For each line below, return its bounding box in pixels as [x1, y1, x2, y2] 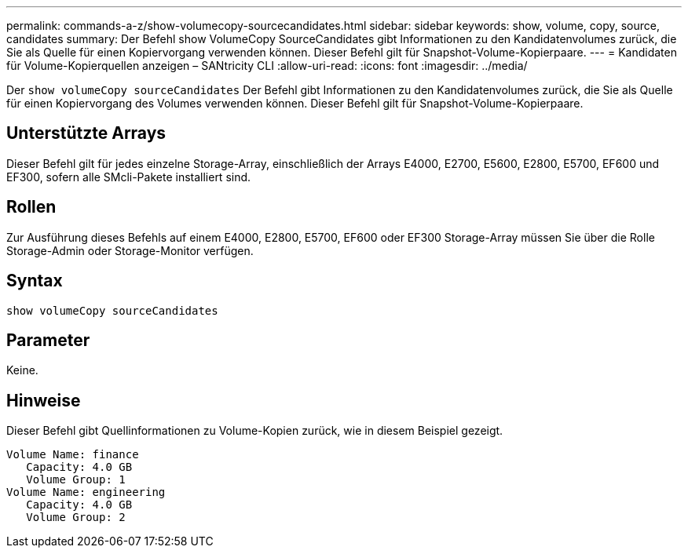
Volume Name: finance [6, 448, 139, 461]
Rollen [6, 197, 57, 217]
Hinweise [6, 390, 81, 410]
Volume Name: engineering [6, 486, 166, 499]
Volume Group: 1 [26, 473, 126, 487]
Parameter [6, 330, 90, 350]
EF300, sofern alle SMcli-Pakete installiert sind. [6, 169, 251, 184]
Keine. [6, 363, 38, 377]
